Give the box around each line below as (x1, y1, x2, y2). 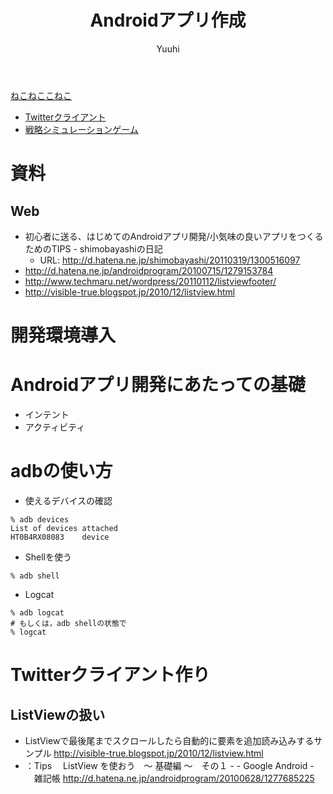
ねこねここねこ (10, 89, 72, 101)
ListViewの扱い (10, 706, 106, 723)
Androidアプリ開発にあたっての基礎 (10, 374, 306, 396)
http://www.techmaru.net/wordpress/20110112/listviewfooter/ (24, 275, 277, 287)
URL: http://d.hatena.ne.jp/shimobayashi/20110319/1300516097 (39, 254, 301, 266)
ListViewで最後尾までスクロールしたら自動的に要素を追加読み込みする (24, 735, 315, 746)
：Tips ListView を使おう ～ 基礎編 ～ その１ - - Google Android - (24, 760, 315, 771)
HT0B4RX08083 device (10, 532, 110, 542)
